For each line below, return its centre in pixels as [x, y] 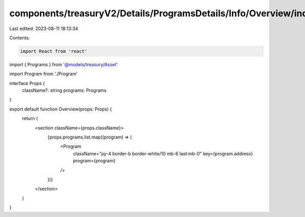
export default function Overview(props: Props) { [60, 109]
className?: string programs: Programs [64, 90]
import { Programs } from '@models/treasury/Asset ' [64, 64]
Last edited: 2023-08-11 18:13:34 [44, 29]
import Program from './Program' [44, 74]
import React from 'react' [54, 51]
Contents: [20, 38]
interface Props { [27, 83]
